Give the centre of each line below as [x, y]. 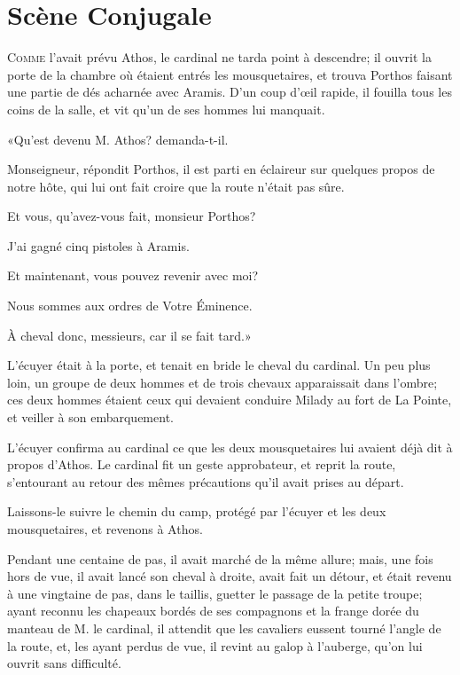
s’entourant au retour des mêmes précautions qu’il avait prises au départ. [206, 481]
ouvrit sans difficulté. [64, 663]
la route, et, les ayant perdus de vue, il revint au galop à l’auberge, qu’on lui [215, 645]
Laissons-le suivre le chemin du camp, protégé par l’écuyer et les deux [197, 511]
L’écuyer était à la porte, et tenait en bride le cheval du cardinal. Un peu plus [219, 365]
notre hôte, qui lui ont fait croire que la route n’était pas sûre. [176, 186]
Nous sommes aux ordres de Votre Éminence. [130, 306]
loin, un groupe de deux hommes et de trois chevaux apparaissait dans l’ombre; [222, 382]
